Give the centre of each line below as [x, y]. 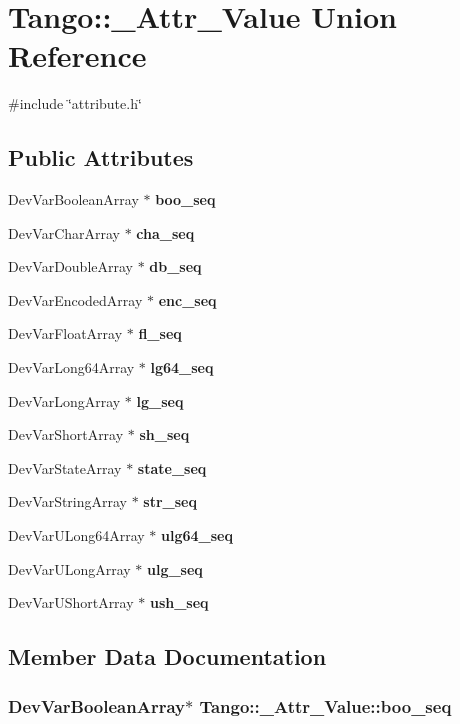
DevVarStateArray [65, 467]
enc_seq [187, 299]
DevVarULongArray [69, 568]
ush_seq [179, 602]
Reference [77, 55]
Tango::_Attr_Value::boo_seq [325, 705]
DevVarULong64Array [76, 535]
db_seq [175, 266]
